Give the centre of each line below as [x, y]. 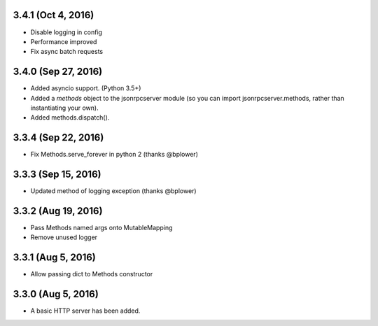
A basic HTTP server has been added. [85, 311]
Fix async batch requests [67, 52]
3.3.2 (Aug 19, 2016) [58, 211]
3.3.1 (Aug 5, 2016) [54, 258]
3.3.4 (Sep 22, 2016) [58, 137]
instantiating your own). [64, 108]
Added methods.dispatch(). [70, 118]
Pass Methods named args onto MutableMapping [101, 228]
